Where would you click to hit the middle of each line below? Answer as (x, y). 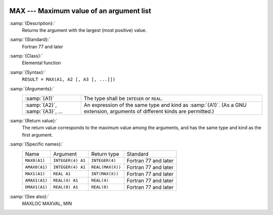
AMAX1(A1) (36, 180)
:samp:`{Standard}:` (30, 39)
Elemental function (41, 63)
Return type (105, 154)
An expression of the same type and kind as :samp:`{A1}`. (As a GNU (165, 105)
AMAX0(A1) (36, 167)
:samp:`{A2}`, (41, 105)
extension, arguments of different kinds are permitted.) (149, 111)
